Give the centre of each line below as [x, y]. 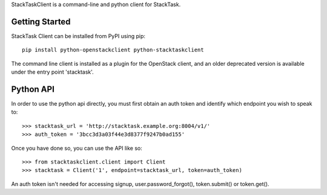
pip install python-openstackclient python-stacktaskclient [113, 50]
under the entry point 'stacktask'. [52, 72]
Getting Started [41, 21]
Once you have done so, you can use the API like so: [77, 148]
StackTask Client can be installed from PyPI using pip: [78, 36]
